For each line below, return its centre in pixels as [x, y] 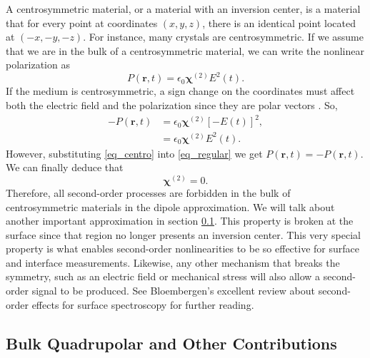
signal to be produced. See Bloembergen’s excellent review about [173, 291]
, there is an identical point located [279, 22]
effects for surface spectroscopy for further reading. [143, 304]
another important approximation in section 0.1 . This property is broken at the [180, 221]
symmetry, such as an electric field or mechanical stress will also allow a [163, 276]
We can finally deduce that [65, 167]
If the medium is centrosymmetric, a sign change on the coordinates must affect [180, 91]
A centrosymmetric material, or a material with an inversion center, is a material [183, 9]
